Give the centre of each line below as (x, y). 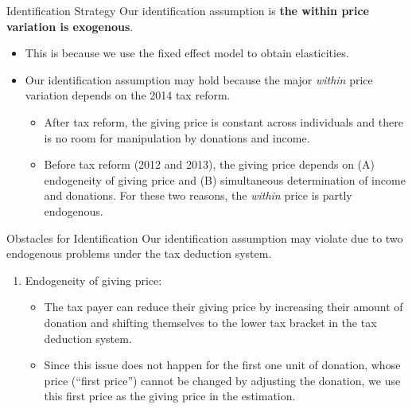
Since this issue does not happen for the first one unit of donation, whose (222, 365)
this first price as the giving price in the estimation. (170, 396)
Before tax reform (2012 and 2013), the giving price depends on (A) (209, 164)
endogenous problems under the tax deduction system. (139, 253)
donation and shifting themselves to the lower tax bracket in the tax (210, 322)
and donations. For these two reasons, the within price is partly (198, 195)
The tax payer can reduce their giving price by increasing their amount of (223, 307)
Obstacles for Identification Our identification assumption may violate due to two (205, 238)
